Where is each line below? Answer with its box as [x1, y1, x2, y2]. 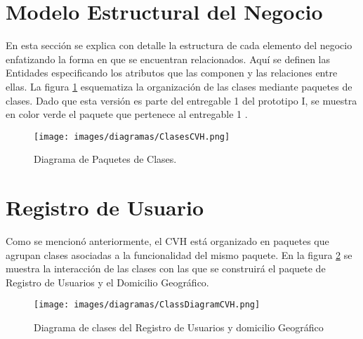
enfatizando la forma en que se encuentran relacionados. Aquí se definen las [6, 51, 331, 66]
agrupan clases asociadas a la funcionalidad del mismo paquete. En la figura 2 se [6, 247, 352, 262]
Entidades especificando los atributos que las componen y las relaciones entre [6, 65, 338, 80]
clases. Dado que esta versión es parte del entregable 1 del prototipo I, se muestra [6, 93, 357, 107]
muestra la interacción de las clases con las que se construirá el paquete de [6, 261, 326, 276]
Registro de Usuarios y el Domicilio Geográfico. [6, 274, 209, 289]
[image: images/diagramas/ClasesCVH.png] [34, 131, 230, 142]
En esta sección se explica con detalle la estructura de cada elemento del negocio [6, 38, 352, 53]
